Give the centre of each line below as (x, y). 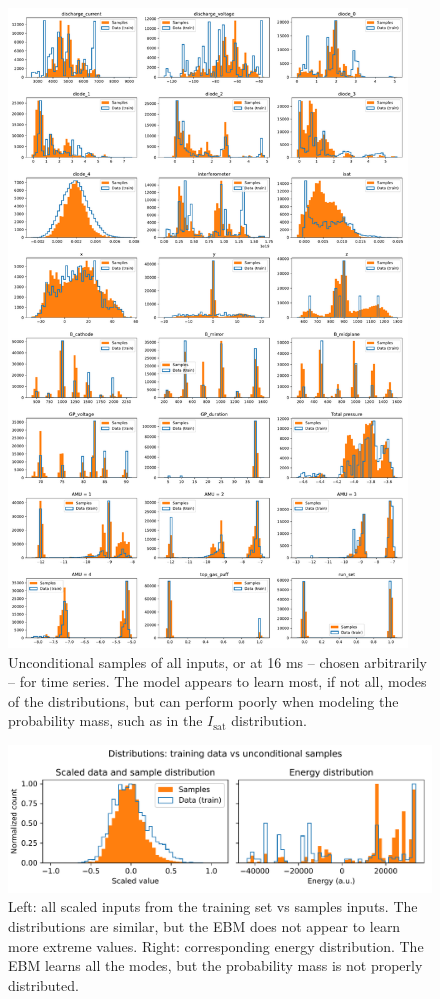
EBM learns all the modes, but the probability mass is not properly (215, 965)
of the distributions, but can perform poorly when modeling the (203, 700)
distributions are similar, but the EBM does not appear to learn (204, 925)
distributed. (43, 984)
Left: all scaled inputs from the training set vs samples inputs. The (213, 906)
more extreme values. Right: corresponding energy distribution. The (216, 945)
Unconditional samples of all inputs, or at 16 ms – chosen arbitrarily (218, 661)
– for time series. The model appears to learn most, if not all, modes (217, 681)
